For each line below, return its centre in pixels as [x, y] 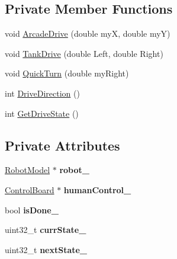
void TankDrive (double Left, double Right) [84, 53]
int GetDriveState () [42, 113]
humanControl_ [97, 189]
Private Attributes [62, 145]
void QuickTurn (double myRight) [67, 73]
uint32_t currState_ [46, 230]
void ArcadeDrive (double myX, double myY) [88, 33]
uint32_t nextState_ [46, 249]
